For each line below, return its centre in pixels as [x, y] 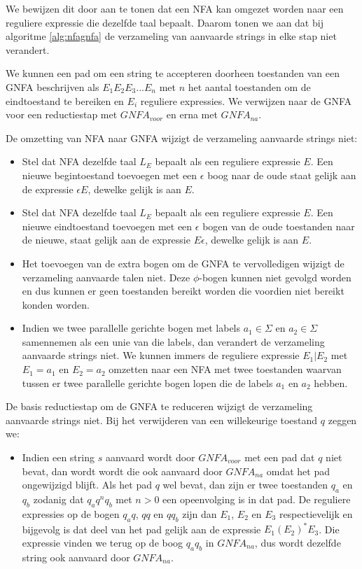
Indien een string [58, 457]
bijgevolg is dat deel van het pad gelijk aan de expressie [141, 529]
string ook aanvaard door [76, 557]
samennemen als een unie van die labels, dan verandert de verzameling [173, 341]
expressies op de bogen [71, 513]
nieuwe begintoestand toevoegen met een [110, 175]
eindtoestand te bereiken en [65, 100]
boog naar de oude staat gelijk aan [282, 175]
